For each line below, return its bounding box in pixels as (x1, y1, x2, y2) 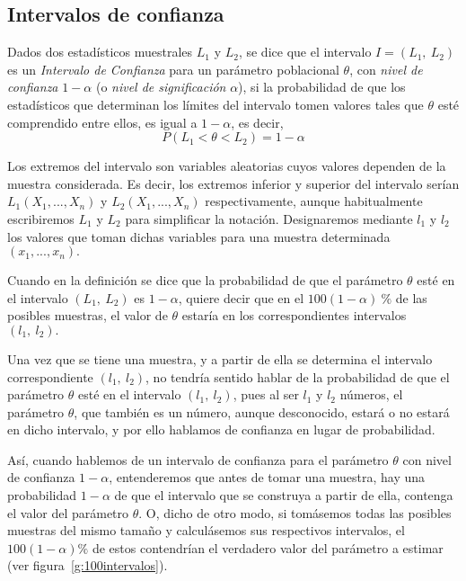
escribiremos (7, 209, 75, 228)
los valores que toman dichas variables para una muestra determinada (7, 227, 391, 246)
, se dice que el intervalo (238, 42, 372, 61)
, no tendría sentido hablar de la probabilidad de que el (145, 367, 450, 386)
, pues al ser (233, 385, 299, 404)
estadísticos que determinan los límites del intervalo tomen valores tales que (7, 94, 424, 113)
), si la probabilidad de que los (238, 77, 406, 96)
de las (395, 288, 427, 307)
